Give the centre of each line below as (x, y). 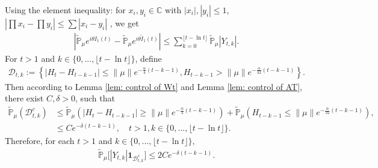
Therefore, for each (40, 141)
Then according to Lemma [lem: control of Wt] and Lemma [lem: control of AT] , (154, 86)
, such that (95, 98)
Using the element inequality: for (65, 10)
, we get (124, 23)
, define (148, 58)
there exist (24, 98)
